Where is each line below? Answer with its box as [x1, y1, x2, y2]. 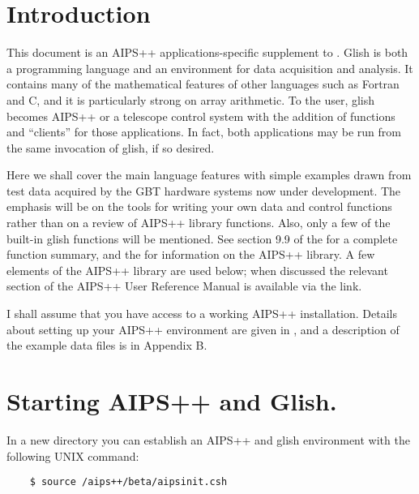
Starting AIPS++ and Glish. [6, 384, 337, 417]
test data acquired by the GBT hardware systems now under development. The [6, 182, 401, 199]
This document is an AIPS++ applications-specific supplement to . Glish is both [6, 44, 408, 61]
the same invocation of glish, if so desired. [6, 139, 215, 156]
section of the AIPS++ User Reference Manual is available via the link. [6, 277, 362, 294]
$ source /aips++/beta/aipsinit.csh [29, 476, 228, 488]
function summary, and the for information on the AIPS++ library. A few [6, 246, 375, 263]
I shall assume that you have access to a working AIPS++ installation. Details [6, 305, 397, 322]
